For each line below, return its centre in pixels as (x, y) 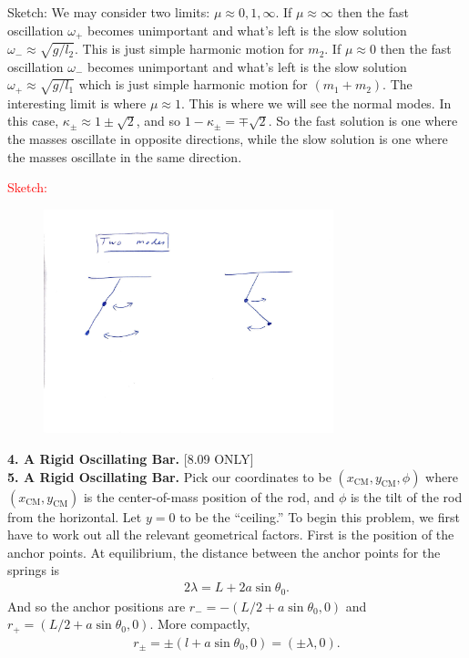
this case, (33, 121)
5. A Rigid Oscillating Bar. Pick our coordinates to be (169, 476)
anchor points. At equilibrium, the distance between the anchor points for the (224, 552)
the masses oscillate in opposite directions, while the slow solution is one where (228, 139)
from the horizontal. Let (75, 516)
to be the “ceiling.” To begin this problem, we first (320, 516)
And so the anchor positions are (97, 606)
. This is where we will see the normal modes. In (316, 103)
